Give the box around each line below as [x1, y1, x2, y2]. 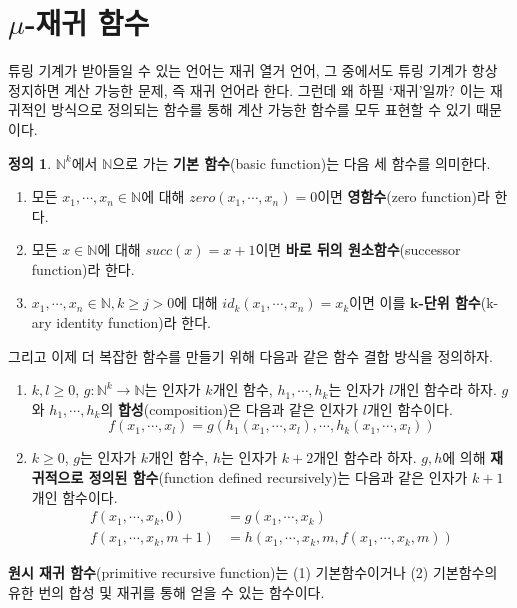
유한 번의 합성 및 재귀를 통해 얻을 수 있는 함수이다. [8, 581, 325, 602]
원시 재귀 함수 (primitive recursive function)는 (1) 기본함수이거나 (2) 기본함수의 [8, 562, 498, 583]
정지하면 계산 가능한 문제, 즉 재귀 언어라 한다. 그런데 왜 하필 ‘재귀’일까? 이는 [8, 79, 486, 100]
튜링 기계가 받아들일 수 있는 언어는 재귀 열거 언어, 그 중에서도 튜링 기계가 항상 [8, 60, 498, 81]
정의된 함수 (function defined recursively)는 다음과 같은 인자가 [88, 467, 468, 488]
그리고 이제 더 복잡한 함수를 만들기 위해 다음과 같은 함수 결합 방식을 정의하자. [8, 345, 493, 366]
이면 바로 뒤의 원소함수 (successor [255, 239, 461, 260]
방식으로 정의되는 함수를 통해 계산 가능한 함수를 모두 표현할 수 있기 [51, 99, 472, 120]
